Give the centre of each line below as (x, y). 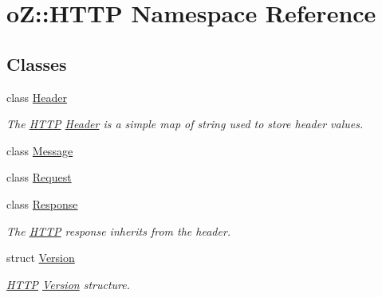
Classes (37, 63)
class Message (40, 150)
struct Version (41, 258)
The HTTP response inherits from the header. (119, 231)
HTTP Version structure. (69, 284)
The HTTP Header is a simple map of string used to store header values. (185, 124)
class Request (39, 177)
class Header (37, 97)
